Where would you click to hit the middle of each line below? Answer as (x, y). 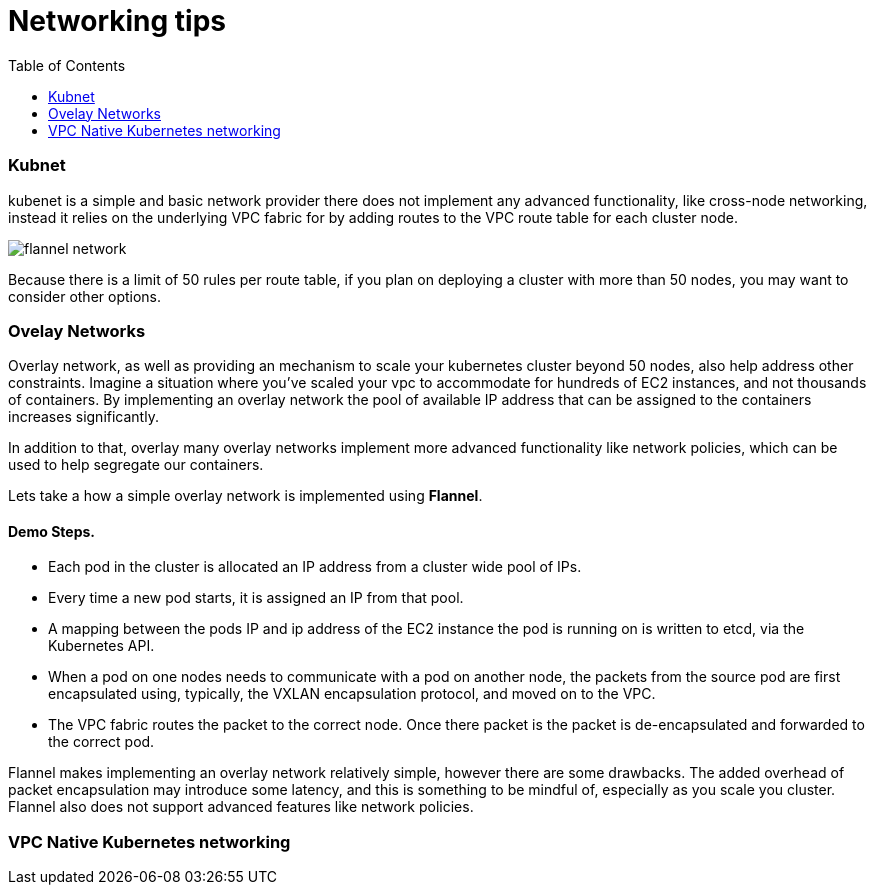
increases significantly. (83, 417)
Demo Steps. (51, 531)
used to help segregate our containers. (136, 465)
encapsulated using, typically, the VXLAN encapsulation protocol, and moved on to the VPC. (352, 694)
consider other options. (85, 296)
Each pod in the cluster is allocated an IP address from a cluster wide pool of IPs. (315, 567)
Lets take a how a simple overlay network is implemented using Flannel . (245, 496)
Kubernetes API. (101, 646)
